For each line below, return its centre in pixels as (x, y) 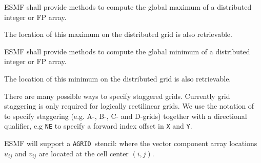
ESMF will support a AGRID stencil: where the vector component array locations (131, 143)
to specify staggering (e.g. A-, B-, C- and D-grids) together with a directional (126, 116)
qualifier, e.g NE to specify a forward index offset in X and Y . (98, 126)
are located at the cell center (84, 153)
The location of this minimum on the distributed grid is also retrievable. (118, 78)
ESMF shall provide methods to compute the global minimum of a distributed (127, 51)
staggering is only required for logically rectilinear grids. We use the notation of (129, 106)
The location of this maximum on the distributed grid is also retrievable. (118, 34)
